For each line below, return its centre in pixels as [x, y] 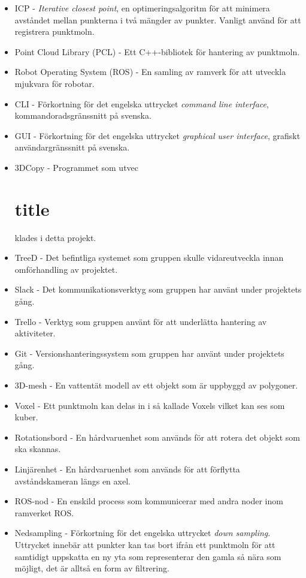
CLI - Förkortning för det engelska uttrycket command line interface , [142, 103]
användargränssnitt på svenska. [72, 147]
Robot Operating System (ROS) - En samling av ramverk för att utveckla [150, 72]
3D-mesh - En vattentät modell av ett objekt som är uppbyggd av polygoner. [156, 385]
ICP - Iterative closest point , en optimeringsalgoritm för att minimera [142, 8]
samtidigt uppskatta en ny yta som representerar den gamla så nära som [148, 556]
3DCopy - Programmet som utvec [77, 167]
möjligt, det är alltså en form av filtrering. [92, 568]
